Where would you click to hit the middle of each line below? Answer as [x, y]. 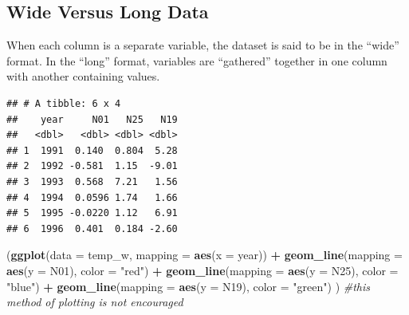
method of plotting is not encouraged [95, 302]
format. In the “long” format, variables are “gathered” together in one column [197, 60]
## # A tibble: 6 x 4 [64, 103]
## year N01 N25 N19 [92, 119]
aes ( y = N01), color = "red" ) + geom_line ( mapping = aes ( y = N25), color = [203, 270]
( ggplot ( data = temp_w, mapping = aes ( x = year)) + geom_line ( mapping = [204, 255]
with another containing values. [83, 76]
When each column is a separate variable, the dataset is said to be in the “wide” [203, 45]
